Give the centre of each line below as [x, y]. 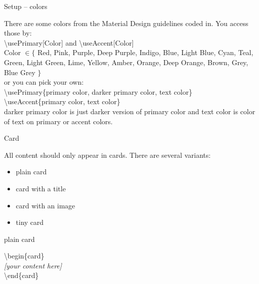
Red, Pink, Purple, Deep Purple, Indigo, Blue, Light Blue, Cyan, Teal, [145, 52]
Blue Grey [20, 72]
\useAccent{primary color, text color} [62, 101]
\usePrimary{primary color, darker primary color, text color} [98, 91]
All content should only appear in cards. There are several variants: [107, 155]
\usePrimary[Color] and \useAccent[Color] [69, 42]
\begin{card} [24, 256]
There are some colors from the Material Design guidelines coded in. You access [126, 23]
